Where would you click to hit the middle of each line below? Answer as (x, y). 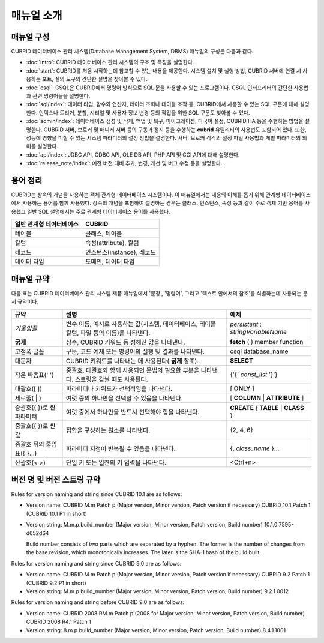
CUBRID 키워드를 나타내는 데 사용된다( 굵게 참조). (133, 361)
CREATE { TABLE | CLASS (267, 408)
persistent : (246, 324)
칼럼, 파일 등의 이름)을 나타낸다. (108, 333)
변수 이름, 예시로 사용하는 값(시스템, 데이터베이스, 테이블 (141, 324)
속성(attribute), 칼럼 (112, 243)
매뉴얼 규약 (30, 279)
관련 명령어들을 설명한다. (61, 96)
